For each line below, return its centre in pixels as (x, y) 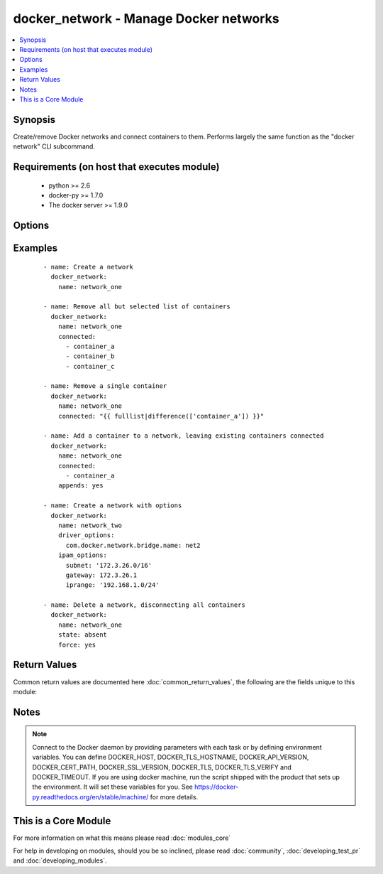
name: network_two (90, 525)
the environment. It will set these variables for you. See (112, 787)
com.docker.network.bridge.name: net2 (133, 545)
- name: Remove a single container (105, 386)
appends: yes (81, 486)
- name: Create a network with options (113, 506)
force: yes (77, 644)
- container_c (90, 366)
